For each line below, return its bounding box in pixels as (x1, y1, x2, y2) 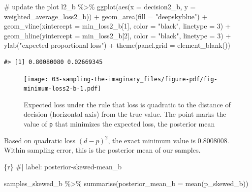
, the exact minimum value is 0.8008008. (108, 135, 229, 145)
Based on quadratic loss (4, 135, 76, 145)
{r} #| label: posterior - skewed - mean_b (4, 161, 122, 171)
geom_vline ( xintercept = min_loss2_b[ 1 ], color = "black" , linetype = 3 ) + (4, 21, 231, 31)
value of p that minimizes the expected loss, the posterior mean (24, 119, 215, 129)
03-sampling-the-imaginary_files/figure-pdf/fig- (52, 75, 218, 83)
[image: (24, 75, 49, 83)
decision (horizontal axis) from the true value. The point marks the (24, 109, 226, 119)
